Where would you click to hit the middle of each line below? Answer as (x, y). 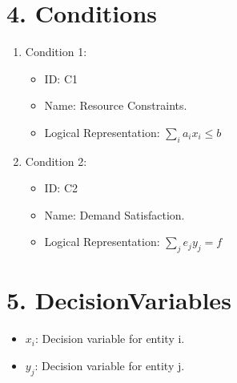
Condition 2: (56, 161)
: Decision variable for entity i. (110, 339)
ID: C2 (61, 188)
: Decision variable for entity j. (110, 365)
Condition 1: (56, 52)
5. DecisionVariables (119, 300)
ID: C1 (61, 78)
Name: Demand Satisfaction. (114, 214)
